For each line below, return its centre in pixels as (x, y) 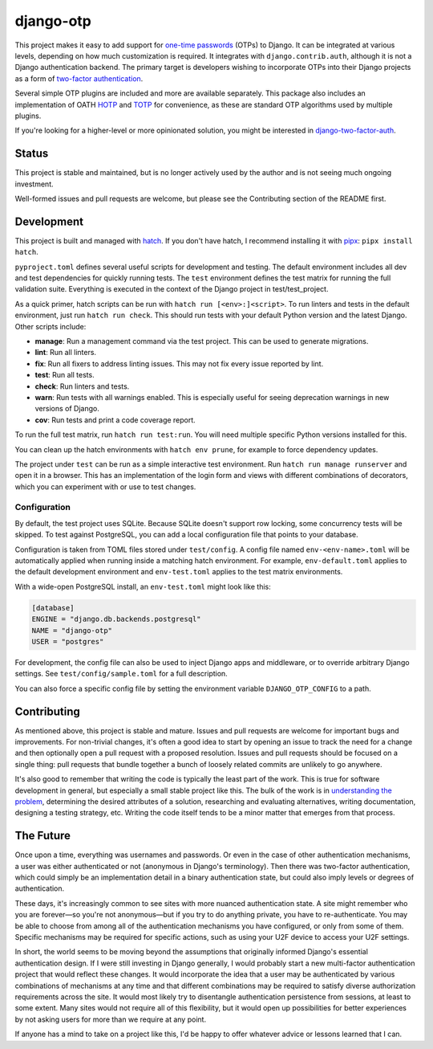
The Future (43, 836)
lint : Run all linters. (65, 353)
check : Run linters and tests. (82, 386)
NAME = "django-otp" (72, 630)
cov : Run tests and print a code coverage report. (115, 420)
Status (32, 154)
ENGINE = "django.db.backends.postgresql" (116, 619)
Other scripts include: (51, 326)
